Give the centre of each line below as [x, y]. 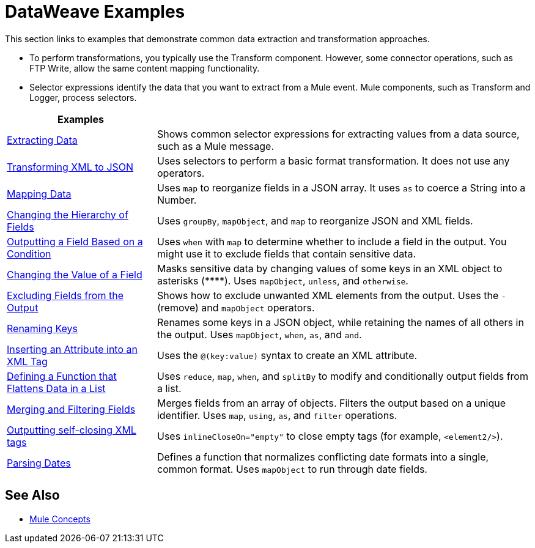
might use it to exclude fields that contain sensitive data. [286, 254]
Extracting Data [42, 140]
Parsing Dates [39, 463]
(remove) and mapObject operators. [236, 307]
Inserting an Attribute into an [72, 349]
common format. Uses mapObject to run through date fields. [292, 469]
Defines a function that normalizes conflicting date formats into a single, [323, 457]
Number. [177, 200]
